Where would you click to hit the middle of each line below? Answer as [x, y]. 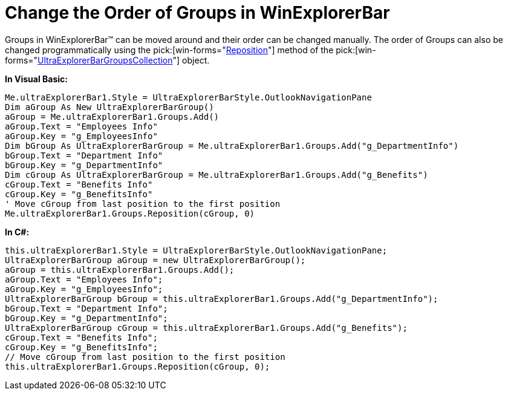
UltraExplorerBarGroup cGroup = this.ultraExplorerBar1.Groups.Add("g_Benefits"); [206, 328]
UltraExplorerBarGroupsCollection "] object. [124, 60]
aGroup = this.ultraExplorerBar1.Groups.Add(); [120, 269]
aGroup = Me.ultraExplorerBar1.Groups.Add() [112, 116]
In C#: [17, 232]
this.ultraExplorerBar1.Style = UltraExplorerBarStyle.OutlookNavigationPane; [196, 250]
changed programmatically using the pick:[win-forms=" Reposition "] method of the [169, 50]
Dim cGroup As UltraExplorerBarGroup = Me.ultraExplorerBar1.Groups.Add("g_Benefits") [217, 175]
